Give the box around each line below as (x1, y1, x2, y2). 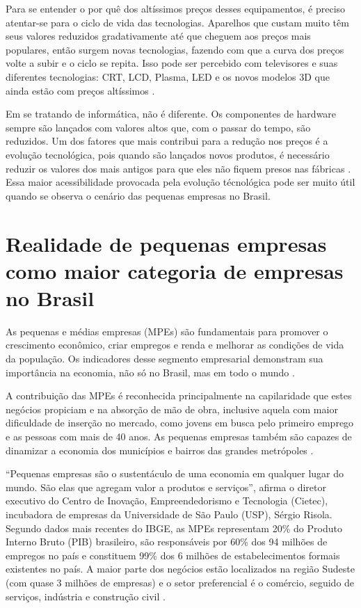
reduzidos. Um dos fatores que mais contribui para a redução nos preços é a (6, 134, 328, 148)
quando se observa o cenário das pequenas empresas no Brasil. (6, 188, 271, 202)
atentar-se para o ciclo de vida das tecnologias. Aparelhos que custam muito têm (6, 15, 349, 29)
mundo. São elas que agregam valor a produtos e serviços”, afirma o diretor (6, 479, 327, 494)
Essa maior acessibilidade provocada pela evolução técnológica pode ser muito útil (6, 175, 355, 189)
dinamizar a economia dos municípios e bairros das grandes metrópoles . (6, 442, 314, 457)
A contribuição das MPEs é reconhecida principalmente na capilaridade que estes (6, 388, 352, 403)
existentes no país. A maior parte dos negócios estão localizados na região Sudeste (6, 561, 355, 576)
